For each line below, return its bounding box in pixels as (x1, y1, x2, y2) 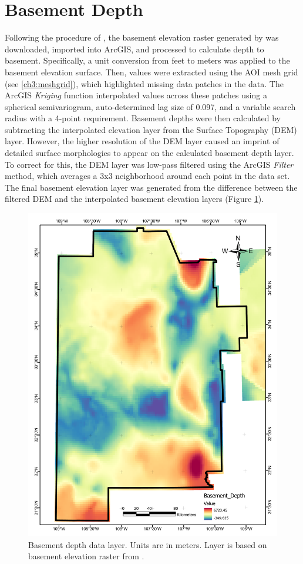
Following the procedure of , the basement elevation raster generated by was (5, 31, 279, 44)
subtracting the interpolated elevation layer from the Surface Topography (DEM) (5, 123, 297, 135)
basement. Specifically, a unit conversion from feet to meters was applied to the (5, 54, 290, 67)
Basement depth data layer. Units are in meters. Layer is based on (28, 538, 267, 550)
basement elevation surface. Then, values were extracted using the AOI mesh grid (5, 65, 298, 78)
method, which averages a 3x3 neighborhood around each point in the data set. (5, 170, 290, 182)
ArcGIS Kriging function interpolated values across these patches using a (5, 89, 267, 101)
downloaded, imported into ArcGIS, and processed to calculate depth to (5, 42, 264, 55)
